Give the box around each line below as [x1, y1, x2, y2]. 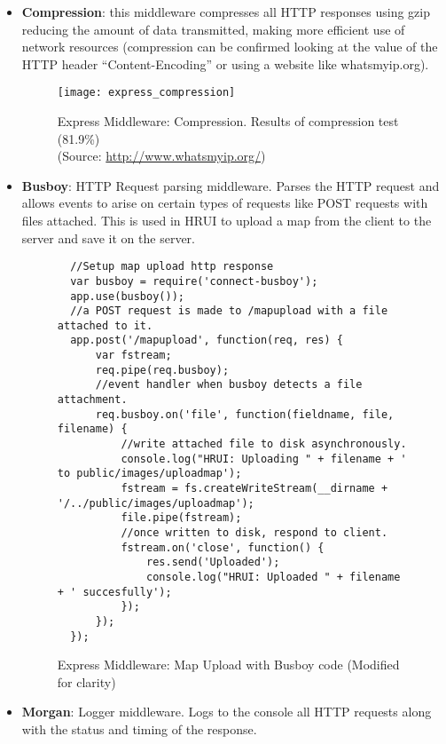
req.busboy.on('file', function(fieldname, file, [95, 408, 395, 421]
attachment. [57, 393, 128, 407]
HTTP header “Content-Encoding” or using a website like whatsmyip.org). [21, 54, 429, 73]
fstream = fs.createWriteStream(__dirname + [121, 482, 388, 495]
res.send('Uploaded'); [146, 556, 280, 569]
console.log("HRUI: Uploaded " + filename [146, 570, 401, 583]
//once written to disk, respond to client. [121, 526, 388, 539]
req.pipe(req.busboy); [95, 363, 230, 376]
